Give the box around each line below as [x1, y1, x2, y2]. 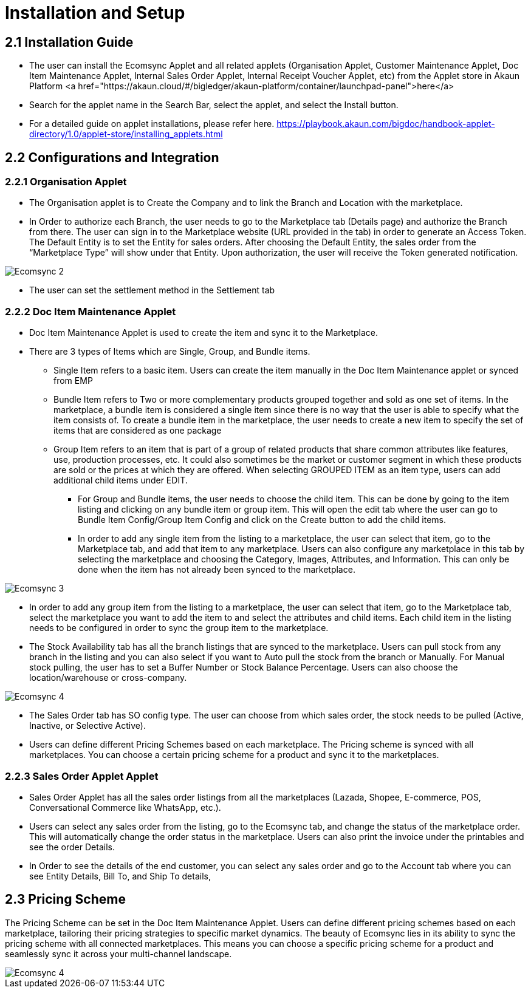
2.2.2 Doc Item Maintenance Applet [5, 305, 176, 318]
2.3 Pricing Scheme [5, 892, 126, 907]
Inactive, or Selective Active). [29, 720, 146, 731]
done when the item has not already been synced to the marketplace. [78, 564, 355, 575]
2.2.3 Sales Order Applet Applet [5, 769, 159, 782]
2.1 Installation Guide [5, 34, 134, 50]
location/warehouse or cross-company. [29, 672, 187, 683]
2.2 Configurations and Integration [5, 149, 219, 165]
